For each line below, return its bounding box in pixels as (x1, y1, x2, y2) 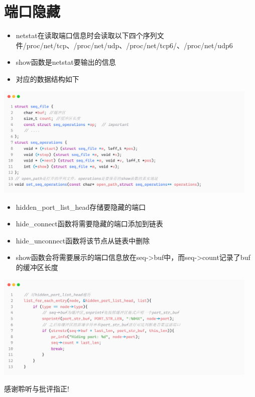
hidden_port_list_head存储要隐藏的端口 (16, 201, 146, 212)
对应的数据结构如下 (16, 73, 79, 84)
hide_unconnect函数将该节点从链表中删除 (16, 235, 150, 245)
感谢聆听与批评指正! (4, 383, 69, 394)
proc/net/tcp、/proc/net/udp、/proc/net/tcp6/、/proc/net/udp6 (26, 40, 233, 50)
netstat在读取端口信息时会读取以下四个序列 (16, 30, 157, 41)
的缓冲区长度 (16, 261, 58, 272)
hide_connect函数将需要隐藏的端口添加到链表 (16, 218, 163, 229)
